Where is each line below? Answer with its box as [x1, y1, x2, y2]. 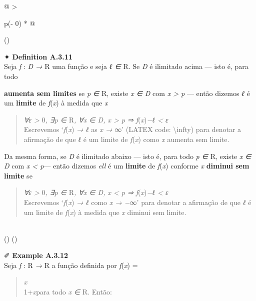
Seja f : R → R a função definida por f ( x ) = [4, 259, 138, 270]
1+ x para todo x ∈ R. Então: [23, 286, 112, 297]
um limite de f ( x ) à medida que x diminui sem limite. [23, 206, 186, 217]
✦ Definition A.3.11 [4, 51, 72, 61]
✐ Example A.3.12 [4, 250, 68, 260]
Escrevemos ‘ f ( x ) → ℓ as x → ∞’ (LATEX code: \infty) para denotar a [23, 124, 241, 134]
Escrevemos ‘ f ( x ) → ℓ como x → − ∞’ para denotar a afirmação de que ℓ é [23, 196, 251, 207]
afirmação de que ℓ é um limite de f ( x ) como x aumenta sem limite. [23, 133, 229, 144]
